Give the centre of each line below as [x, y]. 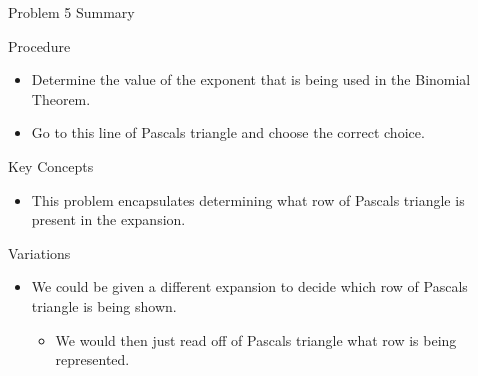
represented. [92, 359]
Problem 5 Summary [71, 12]
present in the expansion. [108, 219]
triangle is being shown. [104, 305]
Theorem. [61, 98]
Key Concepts [51, 165]
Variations [39, 252]
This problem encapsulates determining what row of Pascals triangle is [248, 199]
